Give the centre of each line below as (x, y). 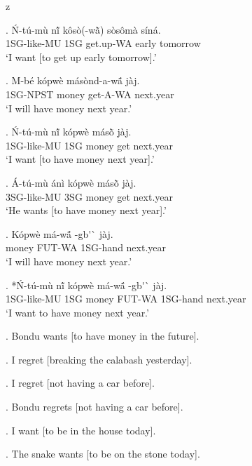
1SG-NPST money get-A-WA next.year (90, 94)
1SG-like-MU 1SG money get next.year (90, 145)
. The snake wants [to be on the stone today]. (103, 454)
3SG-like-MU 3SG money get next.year (90, 196)
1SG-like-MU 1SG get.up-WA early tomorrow (103, 43)
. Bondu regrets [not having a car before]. (94, 407)
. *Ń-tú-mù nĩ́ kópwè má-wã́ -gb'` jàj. (86, 285)
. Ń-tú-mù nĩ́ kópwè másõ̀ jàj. (69, 132)
